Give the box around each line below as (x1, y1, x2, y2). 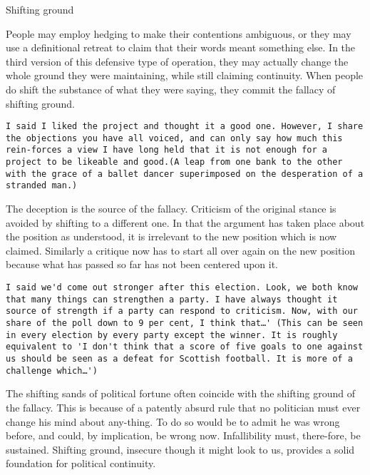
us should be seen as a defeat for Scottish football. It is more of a (6, 354, 353, 364)
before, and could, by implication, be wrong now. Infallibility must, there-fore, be (6, 428, 361, 443)
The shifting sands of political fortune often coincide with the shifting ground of (6, 386, 356, 401)
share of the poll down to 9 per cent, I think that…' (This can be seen (6, 318, 364, 329)
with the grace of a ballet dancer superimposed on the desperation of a (6, 168, 364, 179)
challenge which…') (6, 365, 98, 376)
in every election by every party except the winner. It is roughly (6, 330, 338, 340)
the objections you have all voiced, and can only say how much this (6, 133, 343, 143)
